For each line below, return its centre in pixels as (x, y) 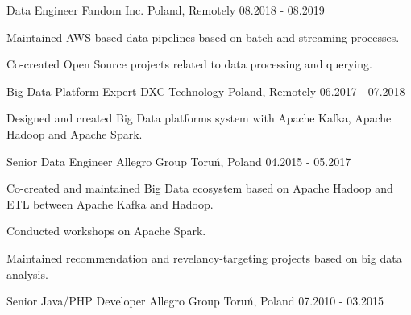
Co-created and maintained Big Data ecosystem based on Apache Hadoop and (200, 188)
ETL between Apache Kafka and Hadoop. (110, 203)
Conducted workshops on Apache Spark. (106, 231)
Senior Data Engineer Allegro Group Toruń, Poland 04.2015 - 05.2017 (179, 161)
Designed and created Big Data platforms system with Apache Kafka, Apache (199, 118)
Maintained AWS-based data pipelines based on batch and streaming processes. (203, 37)
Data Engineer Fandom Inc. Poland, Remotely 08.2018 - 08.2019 (166, 10)
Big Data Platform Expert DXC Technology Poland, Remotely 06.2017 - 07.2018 (206, 91)
